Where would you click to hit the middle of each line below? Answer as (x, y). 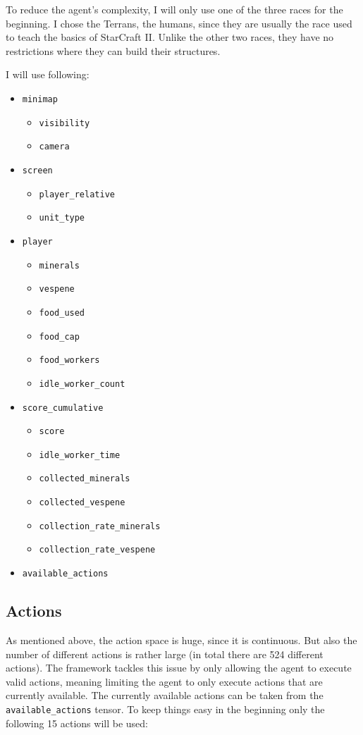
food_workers (69, 360)
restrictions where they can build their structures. (113, 50)
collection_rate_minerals (100, 526)
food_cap (59, 336)
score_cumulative (63, 408)
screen (37, 170)
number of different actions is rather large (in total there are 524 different (165, 654)
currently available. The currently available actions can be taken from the (165, 695)
